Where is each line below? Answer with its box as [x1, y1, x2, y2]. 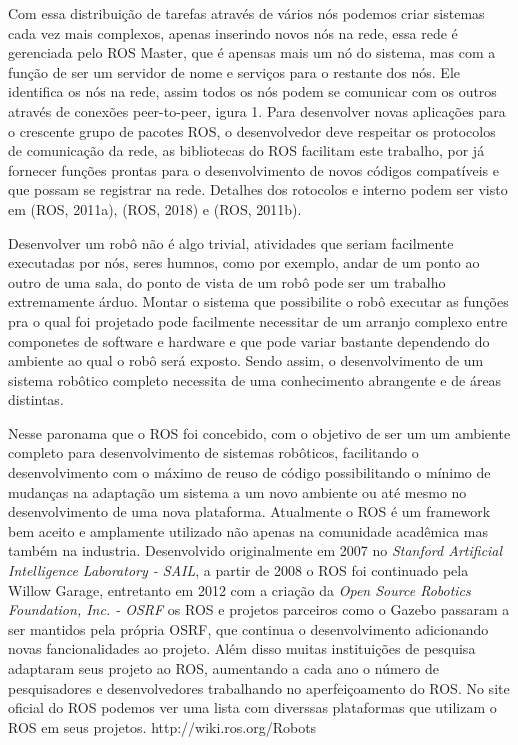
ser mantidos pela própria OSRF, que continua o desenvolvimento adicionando [8, 618, 489, 639]
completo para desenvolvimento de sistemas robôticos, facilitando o [8, 442, 419, 463]
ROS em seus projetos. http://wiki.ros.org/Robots [8, 716, 317, 737]
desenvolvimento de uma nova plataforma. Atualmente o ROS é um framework [8, 501, 491, 522]
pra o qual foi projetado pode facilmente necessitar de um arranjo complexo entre [8, 310, 508, 331]
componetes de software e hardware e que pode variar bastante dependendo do [8, 330, 490, 351]
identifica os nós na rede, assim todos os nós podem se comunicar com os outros [8, 81, 497, 102]
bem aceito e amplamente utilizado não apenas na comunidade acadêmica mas [8, 520, 488, 541]
